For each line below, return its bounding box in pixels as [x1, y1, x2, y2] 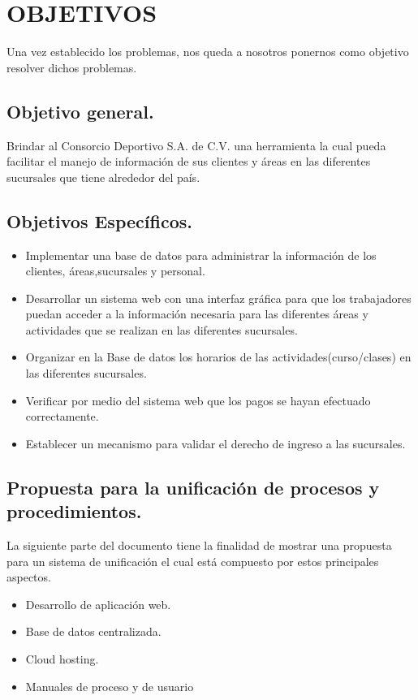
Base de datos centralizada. [25, 623, 162, 640]
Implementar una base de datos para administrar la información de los [25, 246, 377, 263]
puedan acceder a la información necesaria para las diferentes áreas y [25, 305, 368, 322]
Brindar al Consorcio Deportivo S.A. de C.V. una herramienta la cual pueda [6, 136, 386, 153]
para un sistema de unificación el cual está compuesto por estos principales [6, 552, 379, 569]
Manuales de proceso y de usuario [25, 677, 194, 694]
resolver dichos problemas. [6, 58, 137, 76]
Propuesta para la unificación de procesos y [6, 474, 380, 499]
